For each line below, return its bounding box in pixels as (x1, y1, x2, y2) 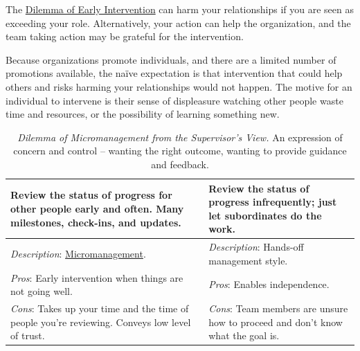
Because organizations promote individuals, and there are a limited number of (6, 52, 336, 66)
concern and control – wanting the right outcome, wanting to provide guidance (13, 143, 347, 158)
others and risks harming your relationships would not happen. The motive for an (6, 79, 352, 93)
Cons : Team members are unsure (208, 301, 348, 316)
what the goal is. (208, 328, 280, 343)
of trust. (10, 328, 45, 343)
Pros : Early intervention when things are (10, 270, 183, 285)
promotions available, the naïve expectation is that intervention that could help (6, 66, 343, 80)
